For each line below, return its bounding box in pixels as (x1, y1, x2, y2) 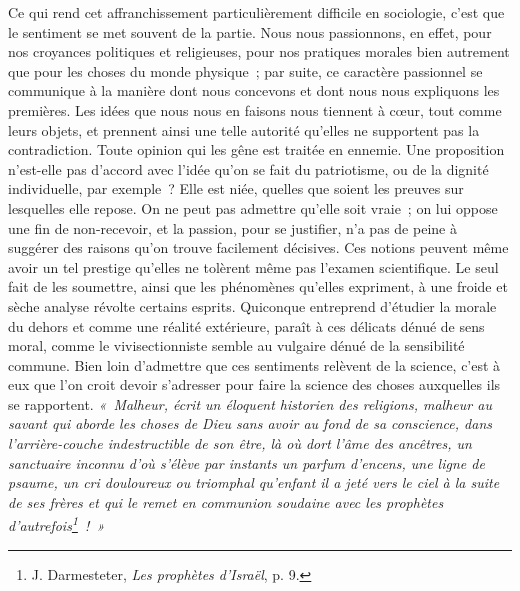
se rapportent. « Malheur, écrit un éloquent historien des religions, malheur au (8, 393, 492, 414)
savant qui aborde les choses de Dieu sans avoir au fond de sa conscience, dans (8, 413, 492, 434)
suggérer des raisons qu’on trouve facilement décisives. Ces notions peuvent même (8, 237, 509, 258)
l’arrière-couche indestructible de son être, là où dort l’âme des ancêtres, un (8, 433, 472, 454)
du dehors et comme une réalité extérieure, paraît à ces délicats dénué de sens (8, 315, 485, 336)
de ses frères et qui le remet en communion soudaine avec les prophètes (8, 491, 444, 512)
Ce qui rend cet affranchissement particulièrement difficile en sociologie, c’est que (8, 2, 505, 22)
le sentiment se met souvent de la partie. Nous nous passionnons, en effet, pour (8, 21, 492, 42)
